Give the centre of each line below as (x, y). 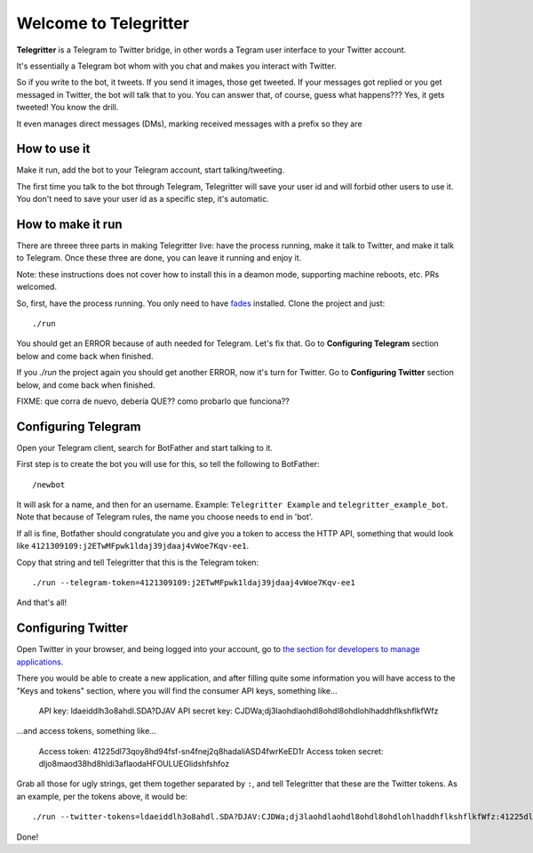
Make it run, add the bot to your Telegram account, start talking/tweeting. (151, 170)
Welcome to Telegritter (103, 23)
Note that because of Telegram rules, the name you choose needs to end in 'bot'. (165, 517)
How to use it (53, 149)
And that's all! (41, 603)
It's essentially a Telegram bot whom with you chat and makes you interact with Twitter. (176, 66)
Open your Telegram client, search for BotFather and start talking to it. (144, 447)
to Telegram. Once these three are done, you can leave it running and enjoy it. (159, 258)
